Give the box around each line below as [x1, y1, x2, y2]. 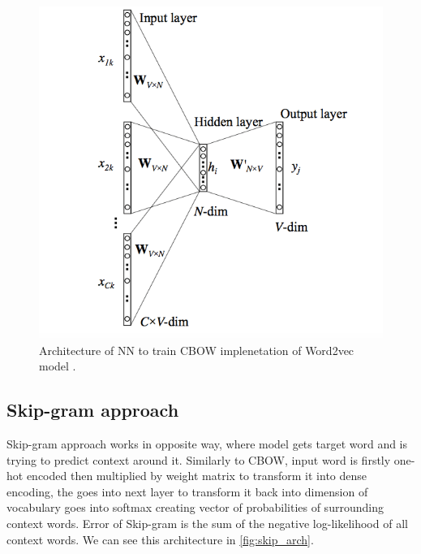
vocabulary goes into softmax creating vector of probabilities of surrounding [6, 499, 384, 516]
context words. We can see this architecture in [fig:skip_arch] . [6, 530, 314, 548]
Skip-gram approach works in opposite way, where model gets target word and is [6, 435, 408, 452]
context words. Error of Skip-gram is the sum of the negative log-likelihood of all [6, 515, 408, 531]
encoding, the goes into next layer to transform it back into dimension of [6, 483, 368, 500]
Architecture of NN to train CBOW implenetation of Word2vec [39, 341, 354, 358]
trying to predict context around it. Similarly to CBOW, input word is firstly [6, 451, 391, 468]
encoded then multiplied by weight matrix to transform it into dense [26, 467, 367, 484]
